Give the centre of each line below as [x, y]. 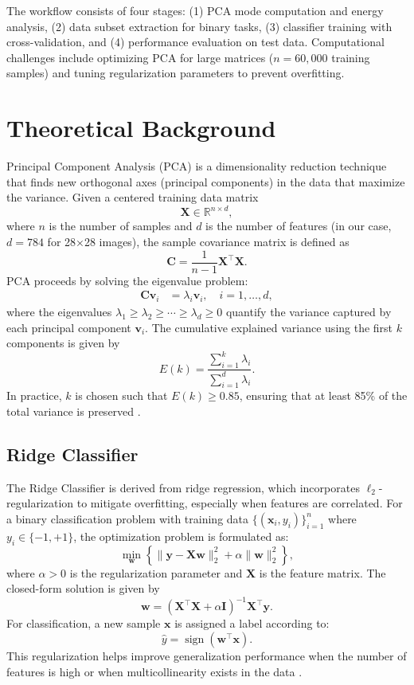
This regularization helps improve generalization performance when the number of [207, 655]
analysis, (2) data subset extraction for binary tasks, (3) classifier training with [199, 26]
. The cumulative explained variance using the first [269, 327]
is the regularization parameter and [156, 572]
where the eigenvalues [59, 312]
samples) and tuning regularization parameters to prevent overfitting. [176, 73]
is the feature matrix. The [322, 572]
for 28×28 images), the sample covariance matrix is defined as [198, 241]
